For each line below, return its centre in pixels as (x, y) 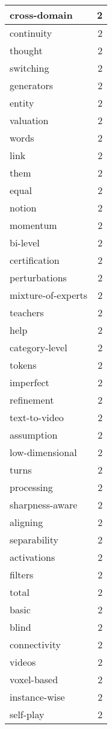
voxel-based (34, 679)
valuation (29, 120)
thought (26, 50)
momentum (33, 225)
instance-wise (37, 697)
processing (31, 487)
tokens (23, 365)
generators (32, 85)
